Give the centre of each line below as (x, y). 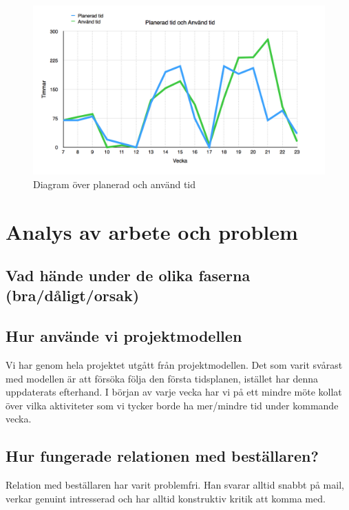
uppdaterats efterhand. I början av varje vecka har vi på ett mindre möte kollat (174, 392)
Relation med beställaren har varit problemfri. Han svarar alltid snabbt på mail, (175, 485)
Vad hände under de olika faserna (128, 275)
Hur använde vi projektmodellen (124, 336)
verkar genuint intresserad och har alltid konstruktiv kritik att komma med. (166, 498)
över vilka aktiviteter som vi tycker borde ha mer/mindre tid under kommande (172, 405)
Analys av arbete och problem (152, 231)
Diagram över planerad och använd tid (114, 184)
